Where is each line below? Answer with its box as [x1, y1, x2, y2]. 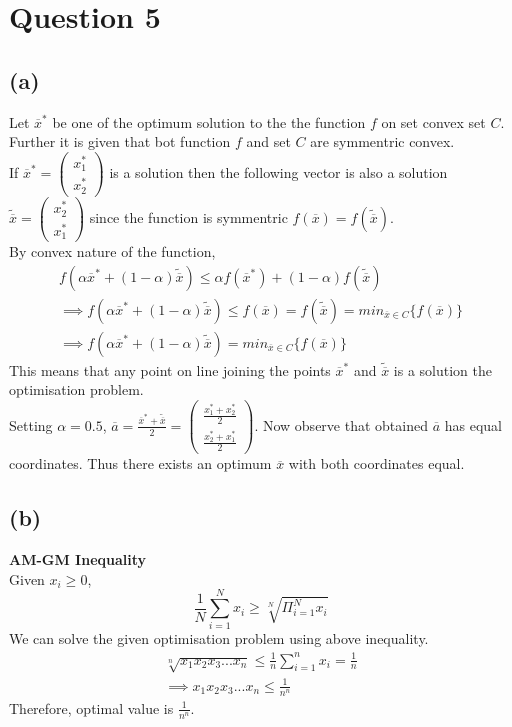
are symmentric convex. [310, 131, 455, 152]
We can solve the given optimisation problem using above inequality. [9, 628, 429, 649]
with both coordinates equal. [288, 453, 465, 474]
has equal [444, 414, 502, 435]
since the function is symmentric [89, 207, 288, 228]
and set [246, 131, 291, 152]
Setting [9, 414, 53, 435]
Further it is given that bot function [9, 131, 231, 152]
